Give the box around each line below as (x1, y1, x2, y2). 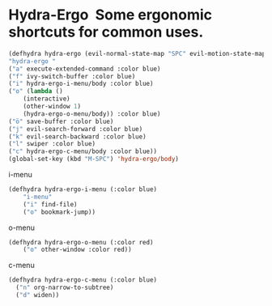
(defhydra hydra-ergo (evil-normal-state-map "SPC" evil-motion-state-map (8, 49, 266, 57)
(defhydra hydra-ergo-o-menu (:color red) (8, 238, 154, 246)
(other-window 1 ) (23, 103, 82, 111)
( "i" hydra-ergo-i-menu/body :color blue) (8, 79, 154, 88)
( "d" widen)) (15, 291, 60, 300)
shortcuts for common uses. (8, 23, 204, 41)
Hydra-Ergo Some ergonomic (8, 6, 213, 24)
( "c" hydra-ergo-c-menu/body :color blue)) (8, 147, 158, 155)
